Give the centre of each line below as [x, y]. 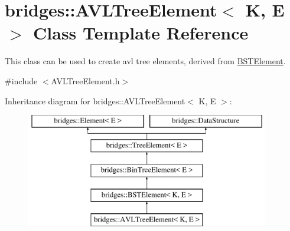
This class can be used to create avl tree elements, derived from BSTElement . [145, 61]
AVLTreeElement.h [85, 80]
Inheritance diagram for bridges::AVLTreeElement [95, 100]
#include [21, 80]
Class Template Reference [141, 33]
